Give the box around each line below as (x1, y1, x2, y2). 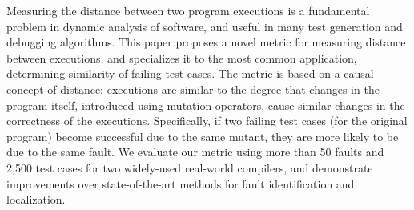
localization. (6, 191, 66, 208)
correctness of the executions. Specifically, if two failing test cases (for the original (6, 112, 408, 129)
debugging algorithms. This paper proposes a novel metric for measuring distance (6, 34, 406, 50)
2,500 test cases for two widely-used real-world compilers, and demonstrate (6, 159, 373, 176)
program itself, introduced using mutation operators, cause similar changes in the (6, 96, 405, 113)
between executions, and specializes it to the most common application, (6, 49, 357, 66)
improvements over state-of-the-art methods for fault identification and (6, 175, 355, 192)
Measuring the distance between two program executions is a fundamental (6, 2, 370, 18)
